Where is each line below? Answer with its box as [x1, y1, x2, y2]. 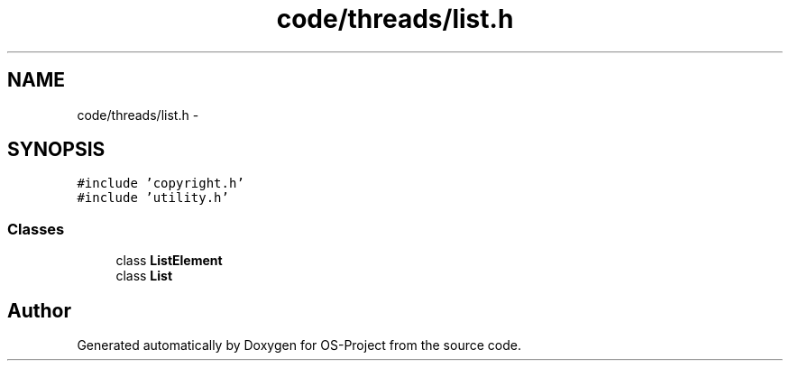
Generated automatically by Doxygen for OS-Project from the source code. [77, 337, 521, 354]
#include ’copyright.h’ [77, 176, 244, 191]
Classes [7, 219, 65, 238]
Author [7, 299, 71, 322]
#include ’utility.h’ [77, 190, 229, 206]
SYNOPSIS [7, 138, 106, 161]
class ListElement [115, 253, 223, 269]
